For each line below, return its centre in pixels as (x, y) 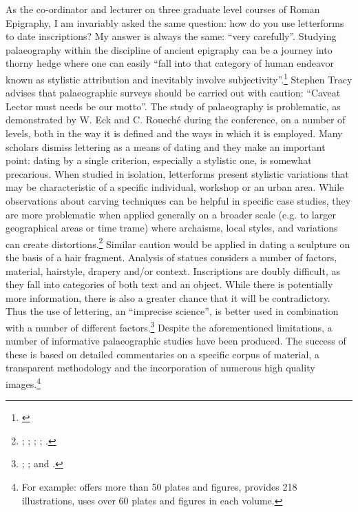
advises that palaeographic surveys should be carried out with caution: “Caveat (173, 93)
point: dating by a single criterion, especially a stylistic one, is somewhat (159, 160)
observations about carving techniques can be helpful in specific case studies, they (178, 200)
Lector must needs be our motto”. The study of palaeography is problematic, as (173, 106)
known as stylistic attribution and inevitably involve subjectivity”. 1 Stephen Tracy (179, 78)
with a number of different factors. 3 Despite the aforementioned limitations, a (169, 326)
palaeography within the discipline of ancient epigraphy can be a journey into (169, 49)
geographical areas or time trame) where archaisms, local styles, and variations (172, 228)
